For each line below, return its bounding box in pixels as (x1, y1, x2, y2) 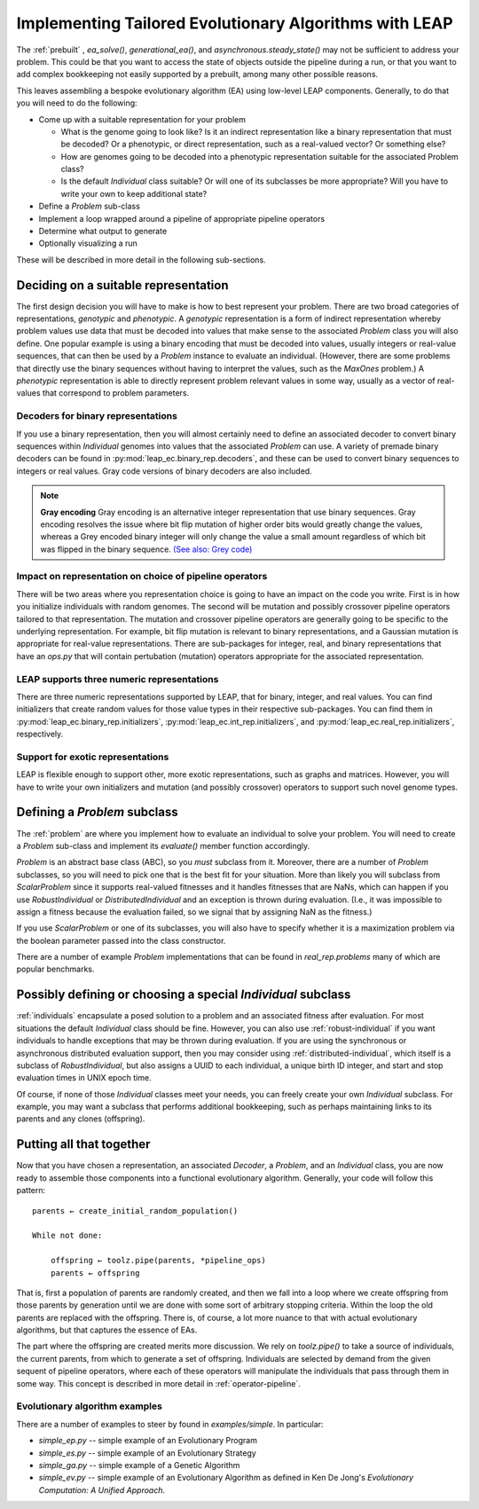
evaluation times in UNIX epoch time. (16, 1073, 152, 1083)
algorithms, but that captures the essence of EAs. (16, 1324, 198, 1335)
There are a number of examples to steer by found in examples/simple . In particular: (16, 1419, 324, 1429)
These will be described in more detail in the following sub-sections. (16, 254, 266, 265)
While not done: (32, 1230, 103, 1241)
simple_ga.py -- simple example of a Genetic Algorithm (38, 1459, 240, 1470)
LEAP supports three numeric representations (16, 672, 219, 685)
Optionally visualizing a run (38, 238, 137, 248)
